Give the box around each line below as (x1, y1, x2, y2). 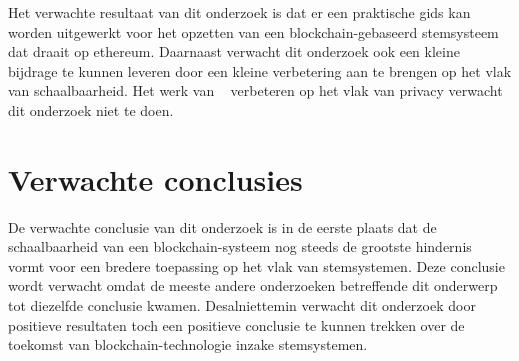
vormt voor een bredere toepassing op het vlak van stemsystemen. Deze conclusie (8, 255, 505, 276)
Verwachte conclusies (8, 158, 303, 199)
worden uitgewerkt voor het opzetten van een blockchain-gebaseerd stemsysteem (8, 21, 499, 42)
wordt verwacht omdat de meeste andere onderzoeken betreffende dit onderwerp (8, 275, 498, 296)
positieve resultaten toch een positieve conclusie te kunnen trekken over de (8, 314, 465, 335)
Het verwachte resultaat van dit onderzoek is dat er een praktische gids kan (8, 2, 471, 22)
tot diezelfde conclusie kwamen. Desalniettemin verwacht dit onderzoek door (8, 295, 476, 316)
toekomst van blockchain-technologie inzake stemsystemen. (8, 334, 368, 355)
